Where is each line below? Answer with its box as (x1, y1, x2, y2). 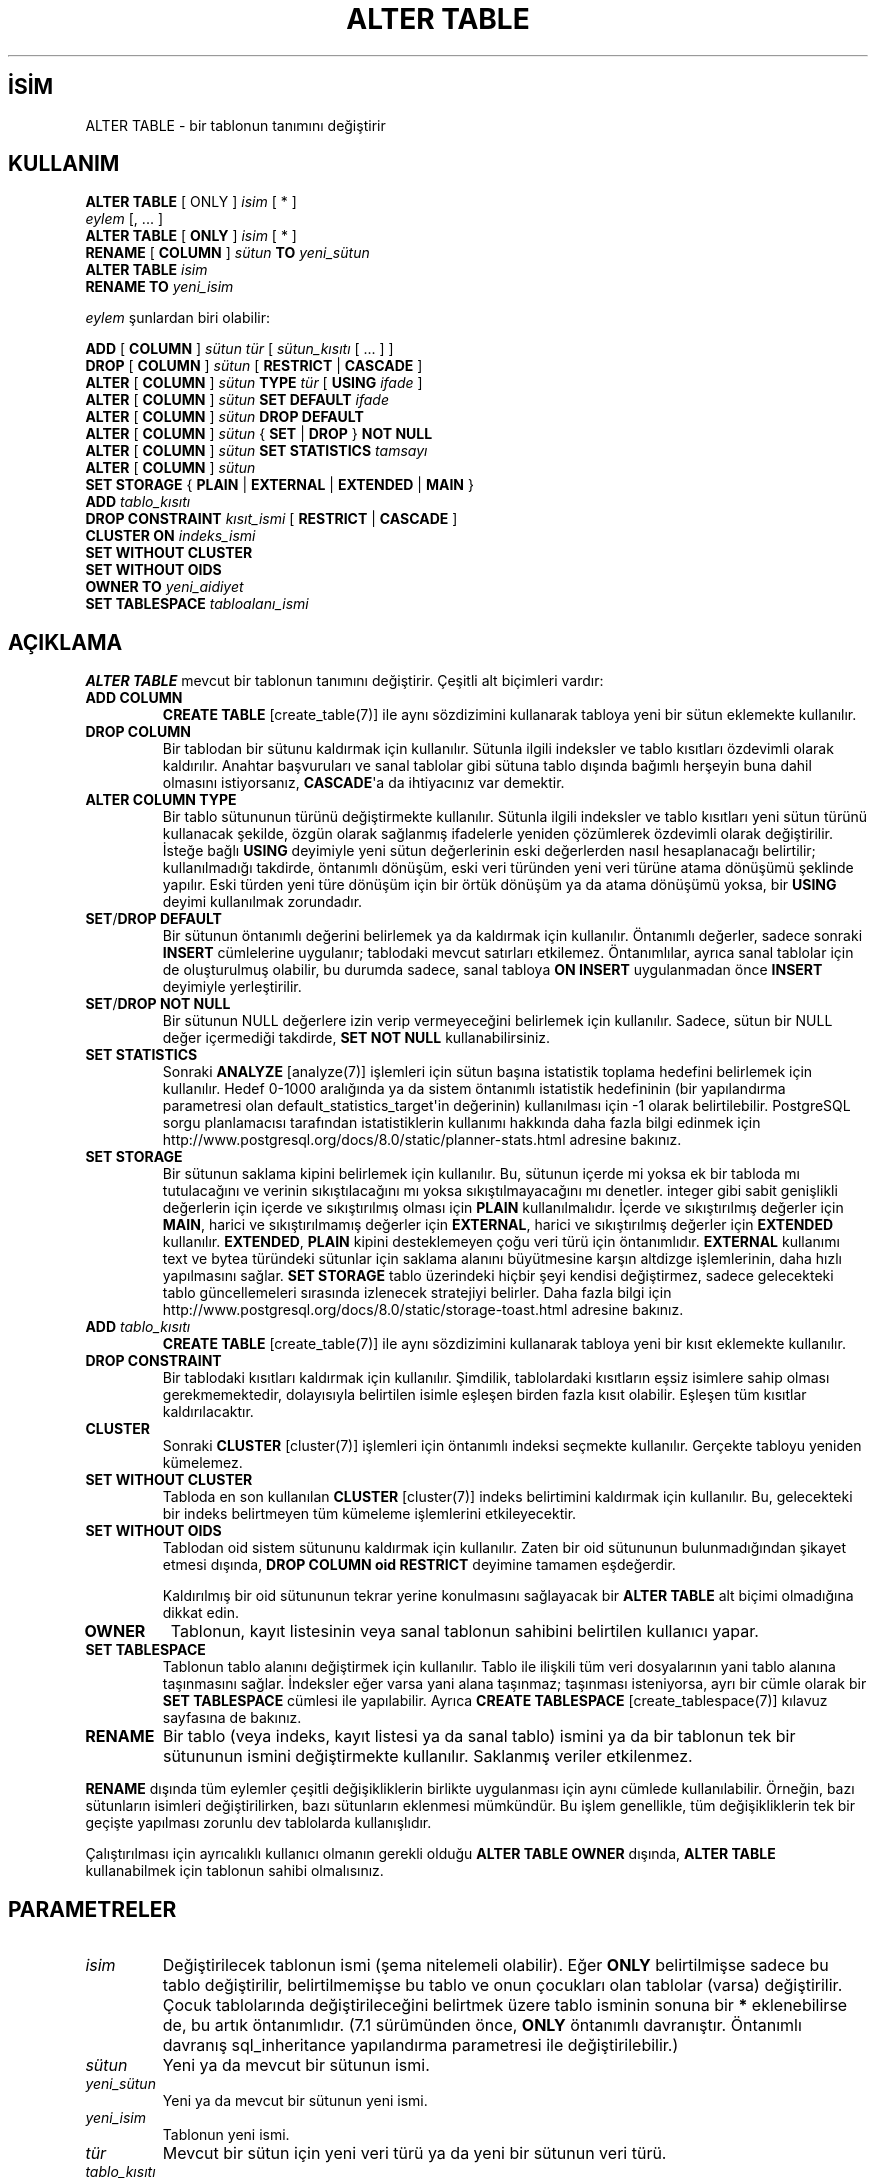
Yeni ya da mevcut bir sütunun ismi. (162, 2055, 430, 2076)
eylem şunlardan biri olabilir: (85, 309, 271, 327)
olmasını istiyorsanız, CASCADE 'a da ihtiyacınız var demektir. (162, 774, 565, 792)
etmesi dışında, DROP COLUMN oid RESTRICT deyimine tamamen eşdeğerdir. (162, 1556, 676, 1574)
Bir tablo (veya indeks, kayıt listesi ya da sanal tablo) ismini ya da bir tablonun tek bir (162, 1726, 796, 1747)
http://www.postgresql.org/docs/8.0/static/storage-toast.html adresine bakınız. (162, 1301, 684, 1319)
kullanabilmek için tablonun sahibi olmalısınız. (85, 1862, 384, 1880)
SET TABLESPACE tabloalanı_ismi (85, 595, 309, 613)
